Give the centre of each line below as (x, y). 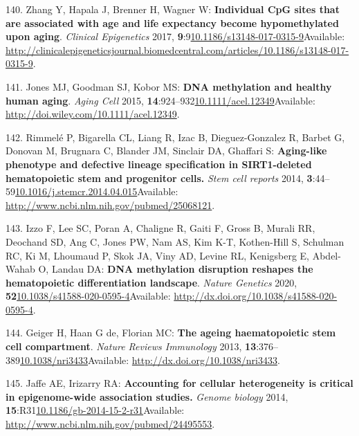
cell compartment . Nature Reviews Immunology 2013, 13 (131, 346)
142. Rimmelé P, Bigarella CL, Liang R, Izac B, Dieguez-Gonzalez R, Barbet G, (175, 137)
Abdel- (326, 255)
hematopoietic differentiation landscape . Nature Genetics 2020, (151, 282)
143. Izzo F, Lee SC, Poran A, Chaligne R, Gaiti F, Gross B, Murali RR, (160, 228)
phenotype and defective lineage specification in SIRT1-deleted (159, 164)
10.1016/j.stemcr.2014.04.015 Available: (97, 191)
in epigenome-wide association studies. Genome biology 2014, (147, 396)
